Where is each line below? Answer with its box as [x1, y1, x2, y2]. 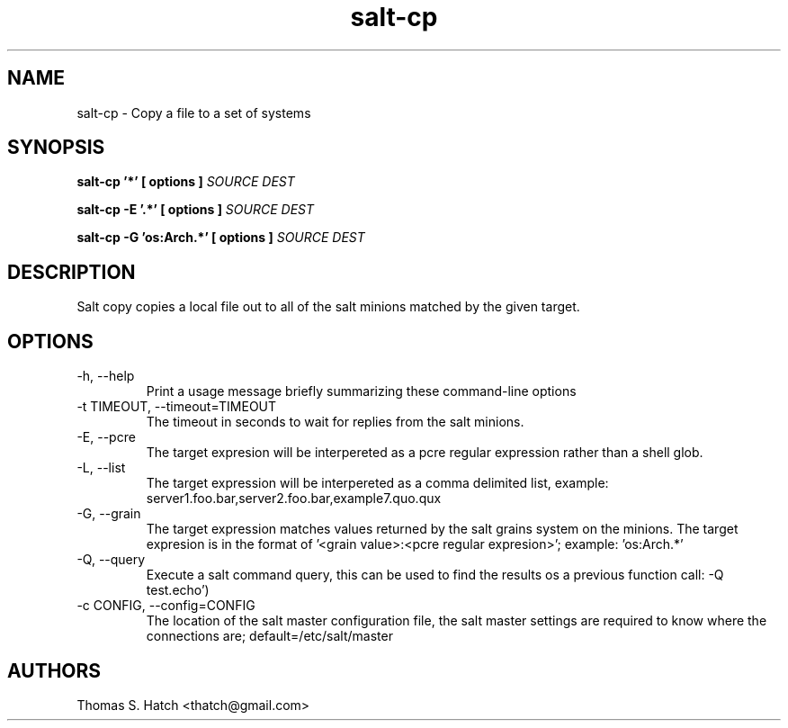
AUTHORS [7, 659, 102, 682]
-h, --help [76, 368, 135, 384]
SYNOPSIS [7, 136, 105, 159]
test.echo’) [146, 582, 210, 598]
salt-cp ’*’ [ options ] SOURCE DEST [76, 174, 295, 190]
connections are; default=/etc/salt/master [146, 628, 393, 644]
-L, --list [76, 460, 126, 476]
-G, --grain [76, 506, 141, 522]
